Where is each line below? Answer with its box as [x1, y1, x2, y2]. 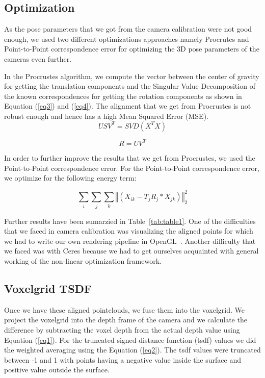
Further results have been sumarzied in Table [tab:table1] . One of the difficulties [4, 215, 256, 226]
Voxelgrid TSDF [4, 281, 92, 296]
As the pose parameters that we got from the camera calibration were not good [4, 23, 252, 34]
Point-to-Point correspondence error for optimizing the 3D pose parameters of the [4, 43, 259, 54]
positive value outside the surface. [4, 364, 110, 375]
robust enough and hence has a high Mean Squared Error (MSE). [4, 110, 208, 121]
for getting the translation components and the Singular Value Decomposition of [4, 81, 255, 91]
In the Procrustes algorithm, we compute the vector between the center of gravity [4, 70, 259, 81]
